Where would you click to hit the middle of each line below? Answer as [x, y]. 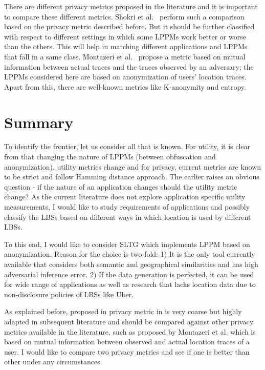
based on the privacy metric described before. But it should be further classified [129, 26]
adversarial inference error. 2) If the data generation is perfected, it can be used [129, 274]
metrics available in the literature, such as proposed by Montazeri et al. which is [130, 331]
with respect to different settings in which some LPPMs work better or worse [125, 36]
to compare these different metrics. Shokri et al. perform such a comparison [124, 16]
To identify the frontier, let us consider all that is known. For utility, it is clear [127, 146]
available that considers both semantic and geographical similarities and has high [131, 264]
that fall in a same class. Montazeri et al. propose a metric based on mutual [125, 56]
